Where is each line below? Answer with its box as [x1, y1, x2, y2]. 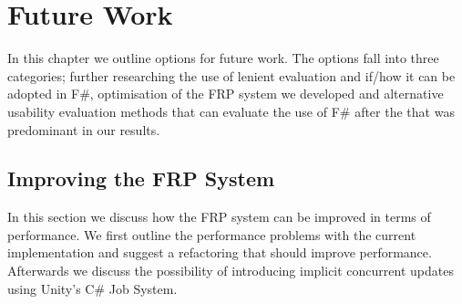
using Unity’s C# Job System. [7, 278, 178, 298]
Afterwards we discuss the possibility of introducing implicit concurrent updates [7, 261, 454, 280]
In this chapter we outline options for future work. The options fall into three [7, 48, 439, 68]
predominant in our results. [7, 120, 160, 139]
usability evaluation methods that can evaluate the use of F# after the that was [7, 101, 455, 121]
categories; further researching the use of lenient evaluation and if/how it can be [7, 66, 456, 85]
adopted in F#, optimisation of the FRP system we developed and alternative [7, 84, 444, 103]
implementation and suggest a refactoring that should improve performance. [7, 243, 432, 262]
